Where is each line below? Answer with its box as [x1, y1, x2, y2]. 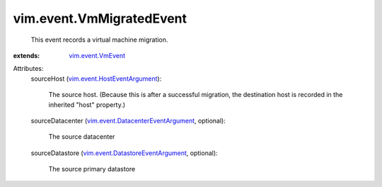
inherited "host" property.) [48, 100, 126, 109]
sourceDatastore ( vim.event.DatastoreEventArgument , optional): [30, 149, 219, 157]
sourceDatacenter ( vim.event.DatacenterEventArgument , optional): [30, 116, 226, 125]
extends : [13, 51, 40, 59]
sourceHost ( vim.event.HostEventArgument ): [30, 74, 162, 83]
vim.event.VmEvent [69, 51, 126, 59]
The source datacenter [48, 132, 115, 141]
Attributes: [13, 64, 44, 73]
